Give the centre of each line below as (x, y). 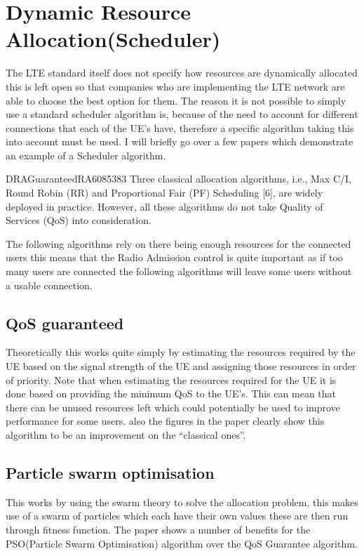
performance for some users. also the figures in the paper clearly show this (165, 421)
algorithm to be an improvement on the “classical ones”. (126, 434)
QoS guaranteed (65, 323)
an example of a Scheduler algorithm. (86, 155)
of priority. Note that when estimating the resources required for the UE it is (171, 379)
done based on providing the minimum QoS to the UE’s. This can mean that (171, 393)
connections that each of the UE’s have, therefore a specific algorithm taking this (180, 127)
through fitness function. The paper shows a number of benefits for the (158, 529)
